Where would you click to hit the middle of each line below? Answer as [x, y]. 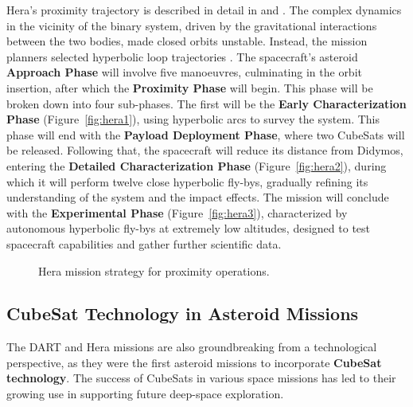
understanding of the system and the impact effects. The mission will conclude [198, 197]
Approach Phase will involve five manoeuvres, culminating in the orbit [184, 72]
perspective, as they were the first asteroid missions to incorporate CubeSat [194, 362]
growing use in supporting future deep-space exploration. [145, 394]
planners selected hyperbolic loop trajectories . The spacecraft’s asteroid [182, 56]
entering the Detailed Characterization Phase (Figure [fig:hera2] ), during [197, 165]
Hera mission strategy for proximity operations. [154, 270]
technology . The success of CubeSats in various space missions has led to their [201, 378]
